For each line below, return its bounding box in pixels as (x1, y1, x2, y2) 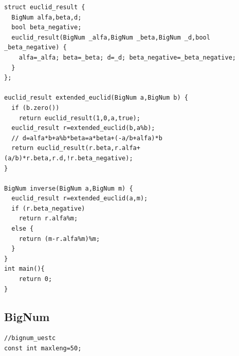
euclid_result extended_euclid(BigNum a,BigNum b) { (4, 94, 188, 102)
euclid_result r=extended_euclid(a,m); (11, 195, 148, 202)
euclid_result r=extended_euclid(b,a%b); (11, 124, 155, 132)
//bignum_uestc (4, 334, 56, 342)
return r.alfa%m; (19, 215, 78, 222)
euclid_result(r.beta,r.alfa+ (37, 144, 140, 152)
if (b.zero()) (11, 104, 60, 111)
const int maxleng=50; (4, 345, 82, 352)
